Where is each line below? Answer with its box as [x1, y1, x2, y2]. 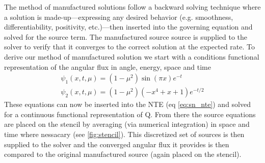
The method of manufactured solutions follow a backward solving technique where [4, 2, 261, 12]
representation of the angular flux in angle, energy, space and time [4, 61, 211, 72]
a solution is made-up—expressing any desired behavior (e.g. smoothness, [4, 11, 233, 22]
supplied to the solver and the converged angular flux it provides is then [4, 139, 229, 149]
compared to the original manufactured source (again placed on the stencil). [4, 149, 242, 159]
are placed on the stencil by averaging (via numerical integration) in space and [4, 119, 250, 129]
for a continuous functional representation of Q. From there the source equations [4, 108, 256, 119]
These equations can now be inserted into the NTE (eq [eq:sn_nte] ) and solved [4, 99, 251, 110]
